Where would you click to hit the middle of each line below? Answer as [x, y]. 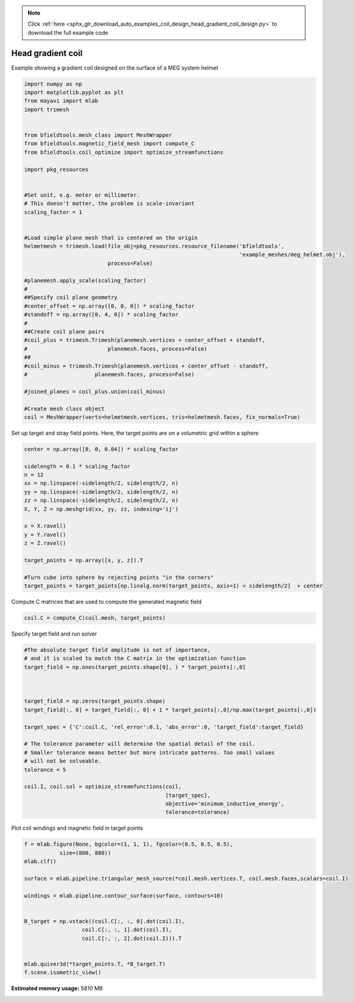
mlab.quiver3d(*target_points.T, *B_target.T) [95, 964]
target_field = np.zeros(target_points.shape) [95, 701]
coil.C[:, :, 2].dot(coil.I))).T [132, 938]
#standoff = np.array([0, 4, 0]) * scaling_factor [101, 315]
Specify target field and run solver [54, 634]
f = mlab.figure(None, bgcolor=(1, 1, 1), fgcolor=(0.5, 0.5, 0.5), [129, 844]
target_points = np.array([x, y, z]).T [83, 560]
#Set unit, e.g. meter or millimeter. [82, 195]
